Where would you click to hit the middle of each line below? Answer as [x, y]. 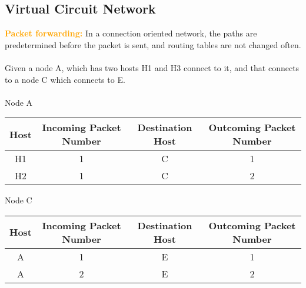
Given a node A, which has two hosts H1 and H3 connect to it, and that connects [152, 67]
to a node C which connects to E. [65, 79]
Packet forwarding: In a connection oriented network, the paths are [131, 33]
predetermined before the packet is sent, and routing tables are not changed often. [153, 44]
